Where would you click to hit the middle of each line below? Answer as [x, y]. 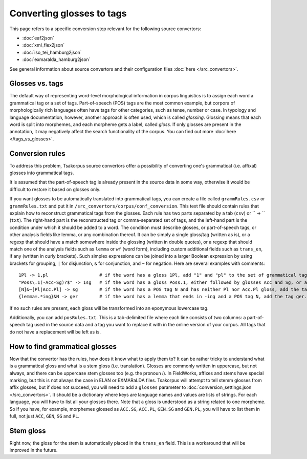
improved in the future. [34, 450]
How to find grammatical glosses [63, 347]
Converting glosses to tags [68, 13]
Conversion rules [38, 153]
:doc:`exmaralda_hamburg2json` [56, 59]
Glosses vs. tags [36, 84]
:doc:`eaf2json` [38, 38]
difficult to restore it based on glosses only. [55, 189]
